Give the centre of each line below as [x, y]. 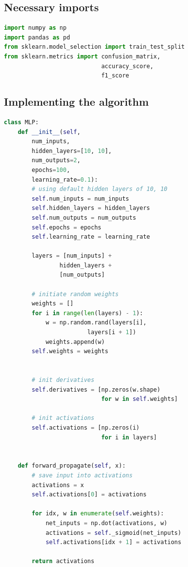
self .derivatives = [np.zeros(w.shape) [96, 389]
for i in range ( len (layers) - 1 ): [87, 313]
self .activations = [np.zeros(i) [86, 427]
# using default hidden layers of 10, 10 [100, 189]
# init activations [63, 418]
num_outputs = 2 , [56, 161]
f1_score [115, 76]
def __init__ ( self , [49, 132]
